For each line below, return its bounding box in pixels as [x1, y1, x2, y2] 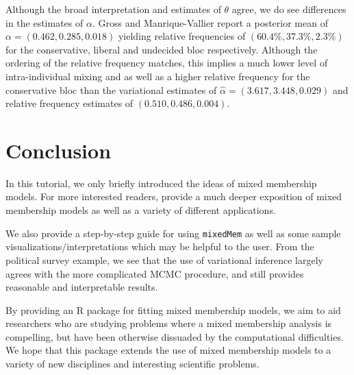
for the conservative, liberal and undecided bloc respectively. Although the [5, 42, 318, 56]
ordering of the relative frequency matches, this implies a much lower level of [5, 56, 328, 70]
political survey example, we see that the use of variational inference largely [5, 252, 323, 267]
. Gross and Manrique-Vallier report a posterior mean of [92, 15, 328, 29]
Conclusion [5, 136, 112, 164]
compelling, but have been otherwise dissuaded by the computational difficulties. [5, 329, 344, 343]
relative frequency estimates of [5, 96, 134, 110]
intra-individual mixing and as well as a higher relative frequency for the [5, 69, 310, 83]
